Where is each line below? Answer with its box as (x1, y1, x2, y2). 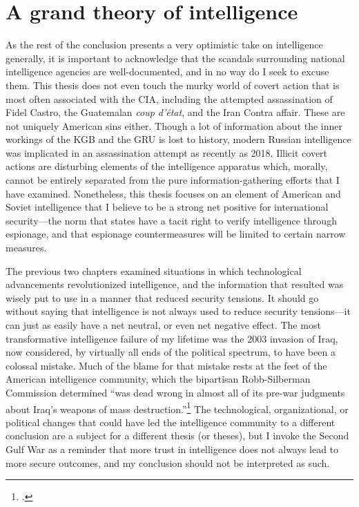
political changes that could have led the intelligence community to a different (6, 414, 336, 429)
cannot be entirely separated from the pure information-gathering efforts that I (6, 173, 340, 187)
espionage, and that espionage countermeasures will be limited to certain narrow (6, 227, 346, 241)
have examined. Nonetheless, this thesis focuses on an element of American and (6, 186, 341, 200)
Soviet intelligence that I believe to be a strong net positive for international (6, 200, 329, 214)
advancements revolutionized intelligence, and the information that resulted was (6, 277, 344, 291)
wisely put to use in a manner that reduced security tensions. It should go (6, 290, 319, 305)
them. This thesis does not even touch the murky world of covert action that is (6, 77, 340, 92)
